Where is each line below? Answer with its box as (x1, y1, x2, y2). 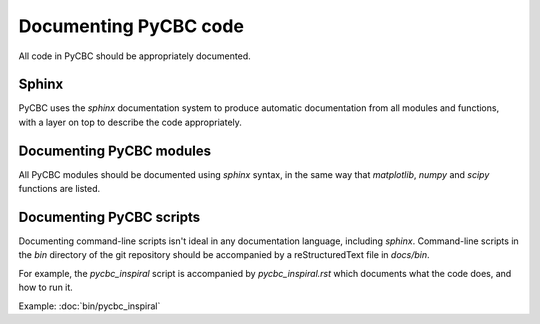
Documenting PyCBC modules (18, 142, 212, 159)
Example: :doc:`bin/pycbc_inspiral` (18, 300, 161, 312)
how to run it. (18, 281, 74, 294)
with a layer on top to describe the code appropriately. (18, 116, 242, 128)
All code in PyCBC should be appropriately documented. (18, 50, 252, 62)
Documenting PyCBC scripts (18, 208, 201, 225)
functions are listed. (18, 183, 101, 195)
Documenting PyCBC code (18, 15, 245, 37)
